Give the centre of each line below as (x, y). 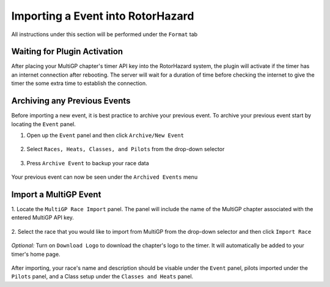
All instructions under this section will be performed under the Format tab (105, 34)
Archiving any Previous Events (71, 101)
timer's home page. (36, 254)
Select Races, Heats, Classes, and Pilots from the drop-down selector (126, 149)
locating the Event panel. (44, 124)
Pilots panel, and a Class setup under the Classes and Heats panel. (102, 277)
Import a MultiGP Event (56, 194)
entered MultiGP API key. (43, 218)
